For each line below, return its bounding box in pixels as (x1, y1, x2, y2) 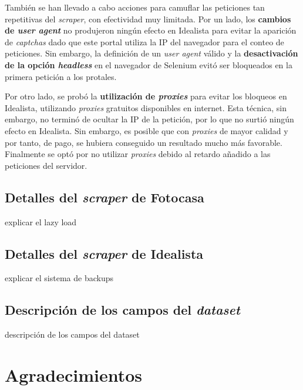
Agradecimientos (5, 362, 143, 386)
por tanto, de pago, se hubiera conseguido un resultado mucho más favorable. (5, 136, 282, 148)
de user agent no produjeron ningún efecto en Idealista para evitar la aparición (5, 24, 297, 36)
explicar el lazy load (5, 215, 77, 228)
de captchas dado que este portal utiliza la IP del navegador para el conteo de (5, 35, 284, 48)
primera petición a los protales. (5, 70, 117, 82)
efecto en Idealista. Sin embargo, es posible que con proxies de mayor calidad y (5, 124, 288, 136)
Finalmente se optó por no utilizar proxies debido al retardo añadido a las (5, 148, 271, 160)
